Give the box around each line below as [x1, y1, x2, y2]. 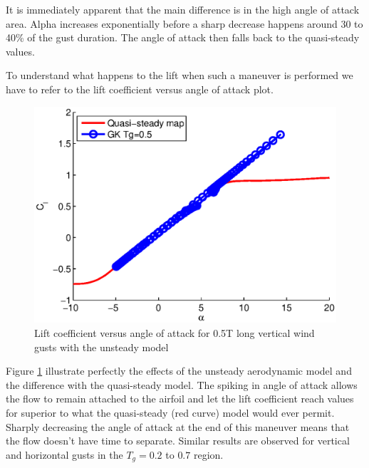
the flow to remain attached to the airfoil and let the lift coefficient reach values [6, 391, 354, 406]
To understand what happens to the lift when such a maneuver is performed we [6, 68, 353, 83]
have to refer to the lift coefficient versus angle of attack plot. [6, 81, 274, 96]
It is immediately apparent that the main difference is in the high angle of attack [6, 2, 360, 16]
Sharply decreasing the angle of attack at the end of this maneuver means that [6, 419, 350, 434]
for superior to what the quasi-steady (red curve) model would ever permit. [6, 405, 335, 420]
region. [193, 447, 224, 462]
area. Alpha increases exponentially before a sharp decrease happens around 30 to [6, 16, 363, 31]
